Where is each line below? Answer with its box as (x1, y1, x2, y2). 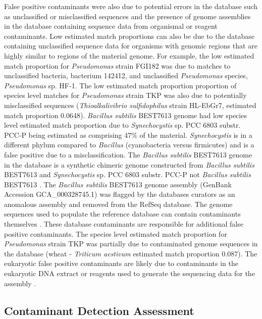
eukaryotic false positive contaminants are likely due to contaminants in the (4, 258, 238, 269)
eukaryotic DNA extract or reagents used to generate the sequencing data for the (4, 268, 255, 279)
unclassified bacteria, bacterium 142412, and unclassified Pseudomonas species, (4, 70, 248, 81)
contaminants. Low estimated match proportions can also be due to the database (4, 30, 255, 41)
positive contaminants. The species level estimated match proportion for (4, 228, 227, 239)
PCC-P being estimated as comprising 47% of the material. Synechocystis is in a (4, 129, 252, 140)
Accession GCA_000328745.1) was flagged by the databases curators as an (4, 189, 235, 199)
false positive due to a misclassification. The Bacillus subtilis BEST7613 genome (4, 149, 252, 159)
